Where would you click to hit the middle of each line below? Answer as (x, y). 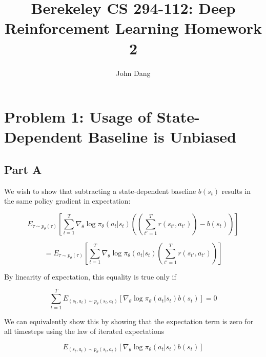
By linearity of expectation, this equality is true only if (90, 276)
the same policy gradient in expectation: (67, 201)
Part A (23, 169)
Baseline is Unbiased (162, 137)
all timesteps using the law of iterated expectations (84, 331)
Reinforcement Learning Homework (133, 28)
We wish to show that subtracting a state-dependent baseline (100, 191)
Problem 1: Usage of (78, 117)
